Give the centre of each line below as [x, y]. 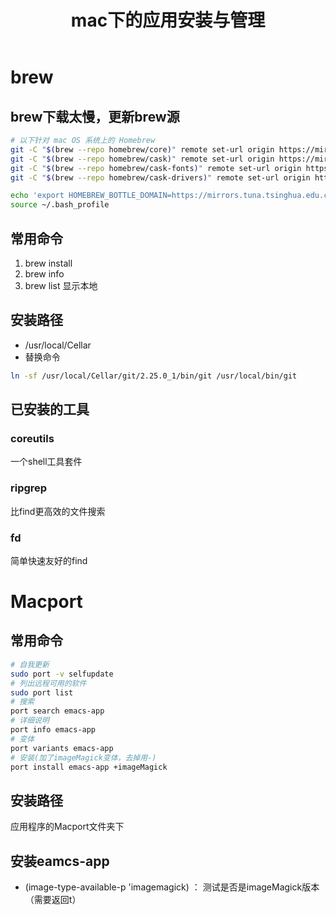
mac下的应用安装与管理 [168, 20]
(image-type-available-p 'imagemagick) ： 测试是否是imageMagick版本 [172, 887]
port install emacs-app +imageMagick [89, 767]
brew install [48, 263]
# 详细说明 [30, 721]
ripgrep [29, 488]
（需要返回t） [53, 900]
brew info [44, 273]
